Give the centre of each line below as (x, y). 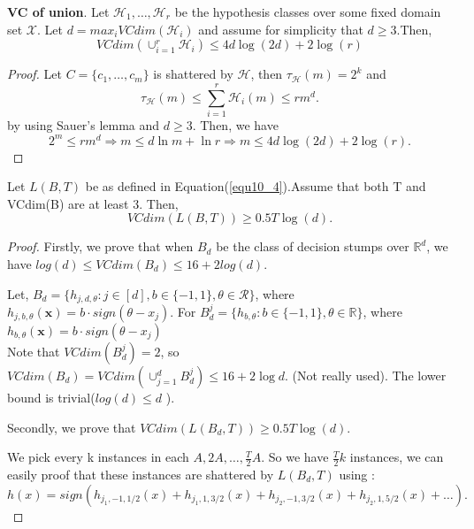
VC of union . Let (58, 11)
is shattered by (193, 74)
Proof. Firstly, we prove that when (100, 246)
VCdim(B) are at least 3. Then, (93, 203)
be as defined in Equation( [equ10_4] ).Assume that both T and (256, 186)
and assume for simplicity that (281, 29)
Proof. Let (34, 74)
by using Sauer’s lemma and (84, 124)
